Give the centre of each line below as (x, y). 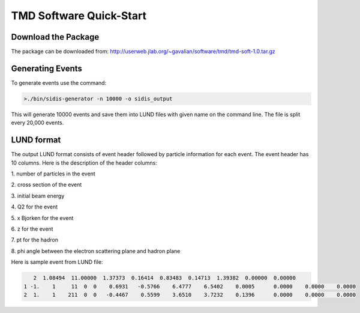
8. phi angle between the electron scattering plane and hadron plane (96, 251)
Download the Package (55, 37)
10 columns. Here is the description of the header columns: (84, 163)
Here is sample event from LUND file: (57, 262)
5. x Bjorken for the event (42, 218)
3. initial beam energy (38, 196)
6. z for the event (32, 229)
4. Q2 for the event (34, 207)
